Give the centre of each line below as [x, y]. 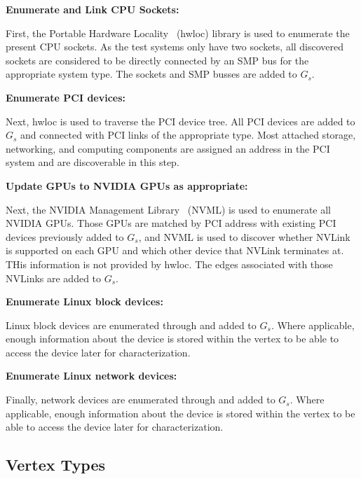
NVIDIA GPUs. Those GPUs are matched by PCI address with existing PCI [171, 223]
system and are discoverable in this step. [93, 162]
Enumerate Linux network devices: [91, 376]
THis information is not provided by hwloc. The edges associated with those [169, 264]
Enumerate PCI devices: [66, 97]
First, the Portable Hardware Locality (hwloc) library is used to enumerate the [178, 33]
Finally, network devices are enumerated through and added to [141, 400]
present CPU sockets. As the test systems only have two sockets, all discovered [175, 47]
